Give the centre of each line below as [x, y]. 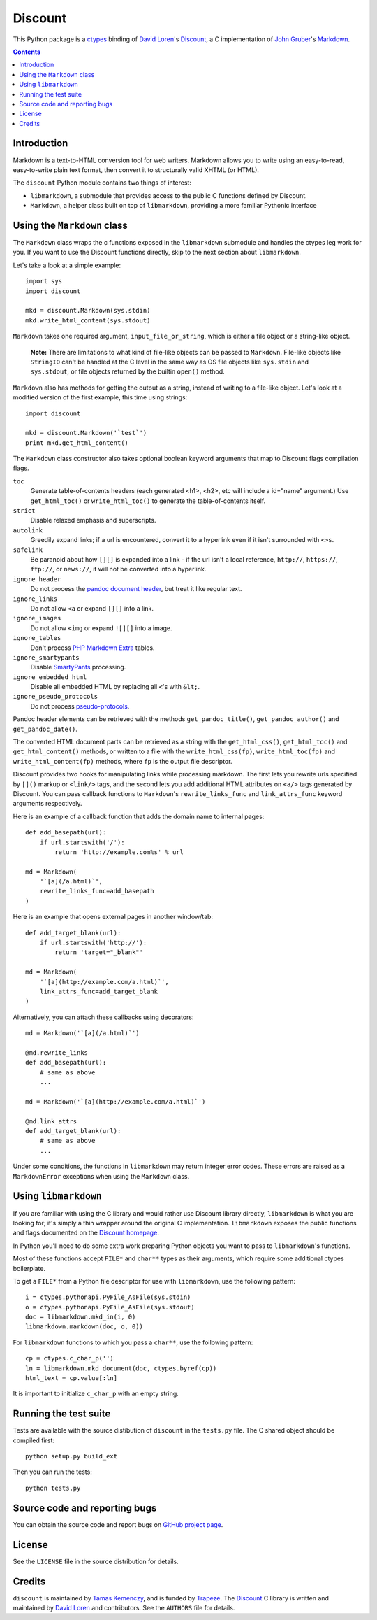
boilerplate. [29, 1268]
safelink [28, 550]
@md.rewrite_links [57, 1052]
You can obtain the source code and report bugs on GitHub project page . [118, 1524]
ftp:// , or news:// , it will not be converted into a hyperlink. [118, 569]
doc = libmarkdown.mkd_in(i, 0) [81, 1317]
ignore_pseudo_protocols [55, 697]
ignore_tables [37, 638]
